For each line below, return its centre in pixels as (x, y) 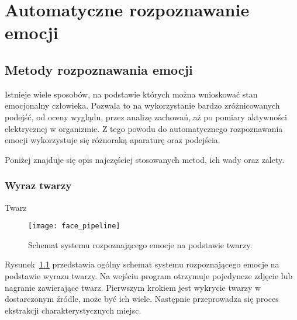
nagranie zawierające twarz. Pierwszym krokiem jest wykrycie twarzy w (133, 287)
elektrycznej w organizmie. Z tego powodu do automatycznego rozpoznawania (144, 128)
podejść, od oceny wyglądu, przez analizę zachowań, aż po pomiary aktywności (146, 116)
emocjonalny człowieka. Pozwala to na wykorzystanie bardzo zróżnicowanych (142, 105)
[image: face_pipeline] (74, 226)
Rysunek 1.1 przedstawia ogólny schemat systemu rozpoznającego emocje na (142, 264)
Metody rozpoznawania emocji (99, 69)
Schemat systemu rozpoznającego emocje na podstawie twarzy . (140, 244)
